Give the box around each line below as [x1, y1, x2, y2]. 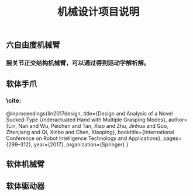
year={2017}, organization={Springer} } [33, 141, 129, 148]
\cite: [6, 97, 22, 105]
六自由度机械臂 [6, 40, 60, 50]
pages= [163, 135, 182, 142]
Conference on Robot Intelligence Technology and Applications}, [6, 135, 163, 142]
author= [168, 116, 188, 123]
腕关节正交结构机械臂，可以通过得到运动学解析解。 [6, 59, 150, 67]
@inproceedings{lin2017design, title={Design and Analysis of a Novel [6, 110, 173, 117]
